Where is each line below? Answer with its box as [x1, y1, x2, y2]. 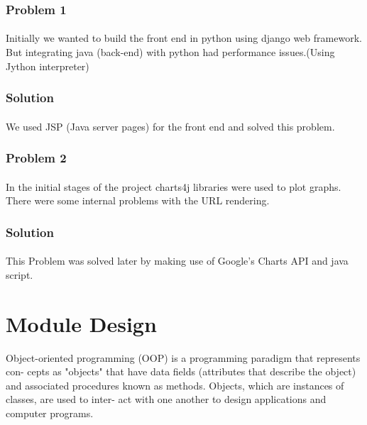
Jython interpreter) [6, 58, 89, 73]
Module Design [6, 309, 157, 338]
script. [6, 267, 33, 282]
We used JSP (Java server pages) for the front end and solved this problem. [6, 118, 335, 133]
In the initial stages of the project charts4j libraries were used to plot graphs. [6, 179, 341, 194]
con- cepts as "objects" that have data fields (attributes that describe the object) [6, 364, 356, 379]
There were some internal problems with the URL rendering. [6, 193, 270, 208]
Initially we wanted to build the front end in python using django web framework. [6, 31, 362, 45]
